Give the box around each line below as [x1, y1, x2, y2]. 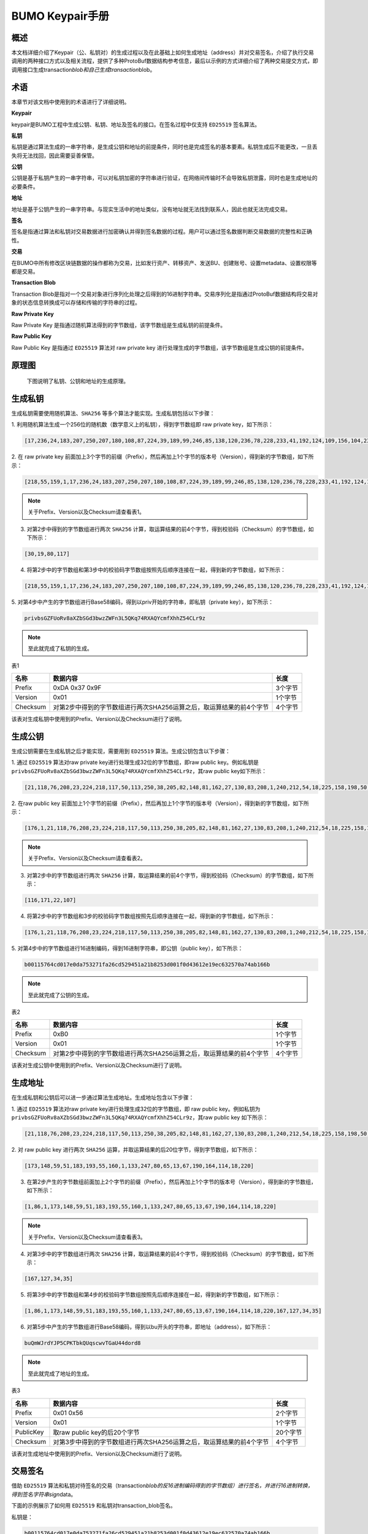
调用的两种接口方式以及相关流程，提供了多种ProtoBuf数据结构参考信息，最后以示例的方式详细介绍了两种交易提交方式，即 [11, 57, 318, 64]
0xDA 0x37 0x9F [53, 684, 102, 692]
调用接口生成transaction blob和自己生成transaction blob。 [11, 66, 156, 73]
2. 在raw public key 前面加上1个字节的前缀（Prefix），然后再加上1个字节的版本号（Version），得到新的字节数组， [11, 800, 293, 807]
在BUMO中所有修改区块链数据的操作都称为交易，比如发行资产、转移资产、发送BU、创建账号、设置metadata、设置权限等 [11, 259, 317, 266]
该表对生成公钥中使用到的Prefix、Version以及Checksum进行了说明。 [11, 1062, 185, 1069]
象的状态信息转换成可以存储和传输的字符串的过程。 [11, 299, 140, 306]
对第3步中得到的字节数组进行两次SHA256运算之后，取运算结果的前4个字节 [53, 1438, 269, 1446]
